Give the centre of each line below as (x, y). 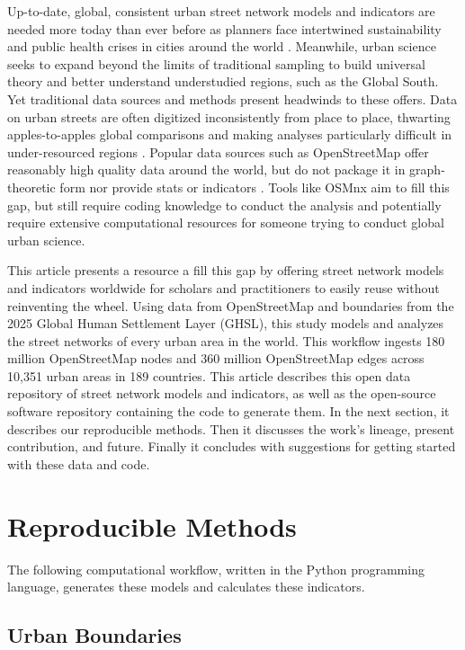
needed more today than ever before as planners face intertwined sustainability (224, 28)
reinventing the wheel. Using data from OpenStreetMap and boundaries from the (231, 305)
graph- (427, 169)
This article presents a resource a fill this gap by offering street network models (226, 270)
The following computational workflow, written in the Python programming (216, 569)
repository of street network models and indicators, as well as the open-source (222, 393)
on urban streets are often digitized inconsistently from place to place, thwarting (229, 116)
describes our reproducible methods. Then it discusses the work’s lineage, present (231, 428)
